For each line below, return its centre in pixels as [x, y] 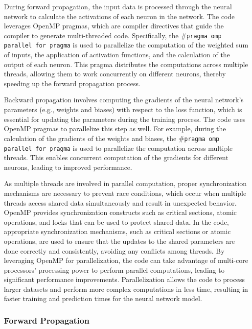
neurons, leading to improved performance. [68, 167]
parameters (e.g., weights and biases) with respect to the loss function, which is [123, 109]
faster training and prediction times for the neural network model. [103, 298]
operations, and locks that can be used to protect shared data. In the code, [116, 222]
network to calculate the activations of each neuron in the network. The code [119, 16]
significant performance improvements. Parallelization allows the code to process [124, 279]
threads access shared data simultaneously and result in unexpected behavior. [120, 202]
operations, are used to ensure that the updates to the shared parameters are [120, 241]
